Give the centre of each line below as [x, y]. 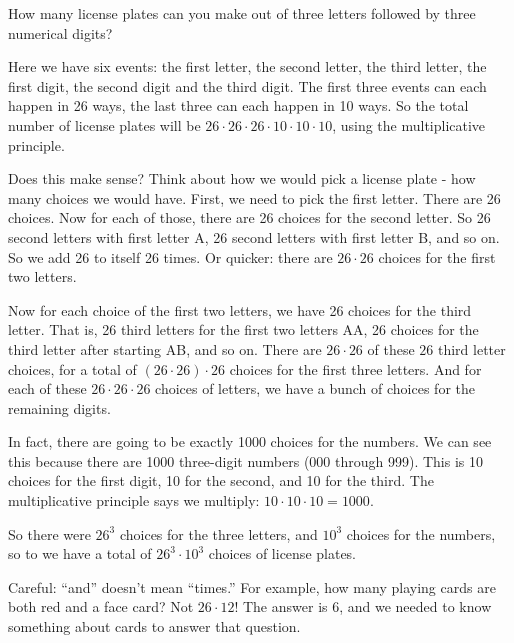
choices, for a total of [72, 368]
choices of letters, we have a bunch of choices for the [315, 388]
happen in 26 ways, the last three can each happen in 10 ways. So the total [238, 105]
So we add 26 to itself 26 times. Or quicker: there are [170, 256]
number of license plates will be [104, 124]
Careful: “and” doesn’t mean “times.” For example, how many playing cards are [252, 586]
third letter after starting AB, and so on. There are [165, 348]
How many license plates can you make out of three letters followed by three [242, 13]
